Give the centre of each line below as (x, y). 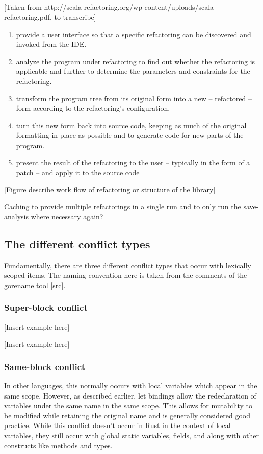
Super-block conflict (46, 308)
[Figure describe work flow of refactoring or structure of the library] (110, 189)
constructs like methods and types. (58, 445)
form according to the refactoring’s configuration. (93, 108)
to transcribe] (75, 17)
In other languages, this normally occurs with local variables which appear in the (131, 386)
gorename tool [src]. (35, 285)
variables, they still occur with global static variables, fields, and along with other (131, 435)
